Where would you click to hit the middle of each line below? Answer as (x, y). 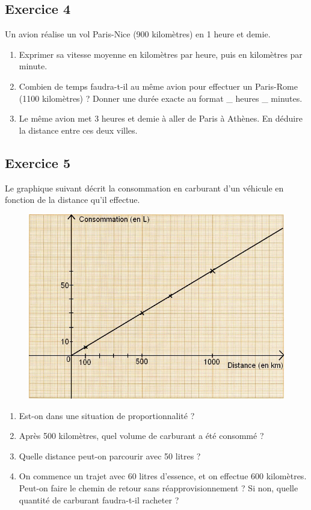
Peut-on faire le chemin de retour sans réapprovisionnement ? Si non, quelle (159, 488)
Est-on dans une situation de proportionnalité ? (107, 415)
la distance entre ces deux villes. (78, 130)
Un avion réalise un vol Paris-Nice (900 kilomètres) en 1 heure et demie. (138, 34)
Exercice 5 (38, 162)
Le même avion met (55, 118)
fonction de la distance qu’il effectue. (72, 200)
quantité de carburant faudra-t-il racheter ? (99, 499)
